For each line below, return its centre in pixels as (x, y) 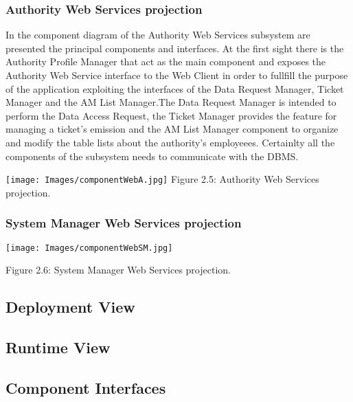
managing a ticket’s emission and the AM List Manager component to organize (172, 129)
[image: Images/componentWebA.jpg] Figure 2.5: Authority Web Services (162, 179)
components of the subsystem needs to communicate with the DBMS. (152, 156)
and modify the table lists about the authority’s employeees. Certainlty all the (170, 142)
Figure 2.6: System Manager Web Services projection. (118, 270)
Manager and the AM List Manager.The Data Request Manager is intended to (171, 102)
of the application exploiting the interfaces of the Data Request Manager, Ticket (175, 88)
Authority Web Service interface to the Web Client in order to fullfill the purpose (177, 75)
